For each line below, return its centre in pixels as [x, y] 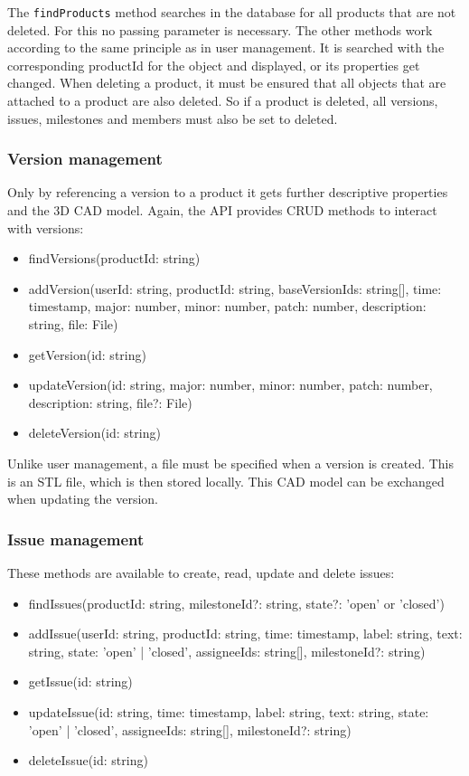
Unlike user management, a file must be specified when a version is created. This [231, 463]
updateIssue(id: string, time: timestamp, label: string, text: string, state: [229, 711]
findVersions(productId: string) [114, 258]
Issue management [76, 539]
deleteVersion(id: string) [94, 433]
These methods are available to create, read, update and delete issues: [201, 572]
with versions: [46, 227]
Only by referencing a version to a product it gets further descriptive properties [228, 192]
